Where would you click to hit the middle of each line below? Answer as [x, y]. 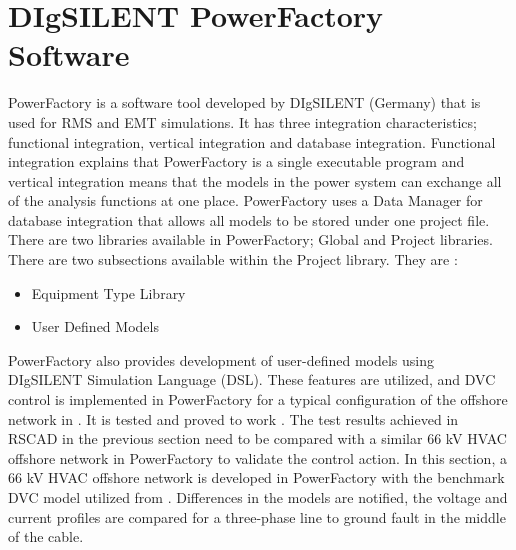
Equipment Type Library [108, 292]
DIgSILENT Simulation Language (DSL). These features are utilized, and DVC [252, 379]
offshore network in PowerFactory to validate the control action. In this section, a [257, 457]
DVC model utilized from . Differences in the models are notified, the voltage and [258, 497]
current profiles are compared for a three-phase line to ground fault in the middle [257, 516]
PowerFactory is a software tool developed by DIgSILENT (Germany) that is [244, 102]
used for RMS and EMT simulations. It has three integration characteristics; [242, 121]
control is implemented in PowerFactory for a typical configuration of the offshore [258, 399]
